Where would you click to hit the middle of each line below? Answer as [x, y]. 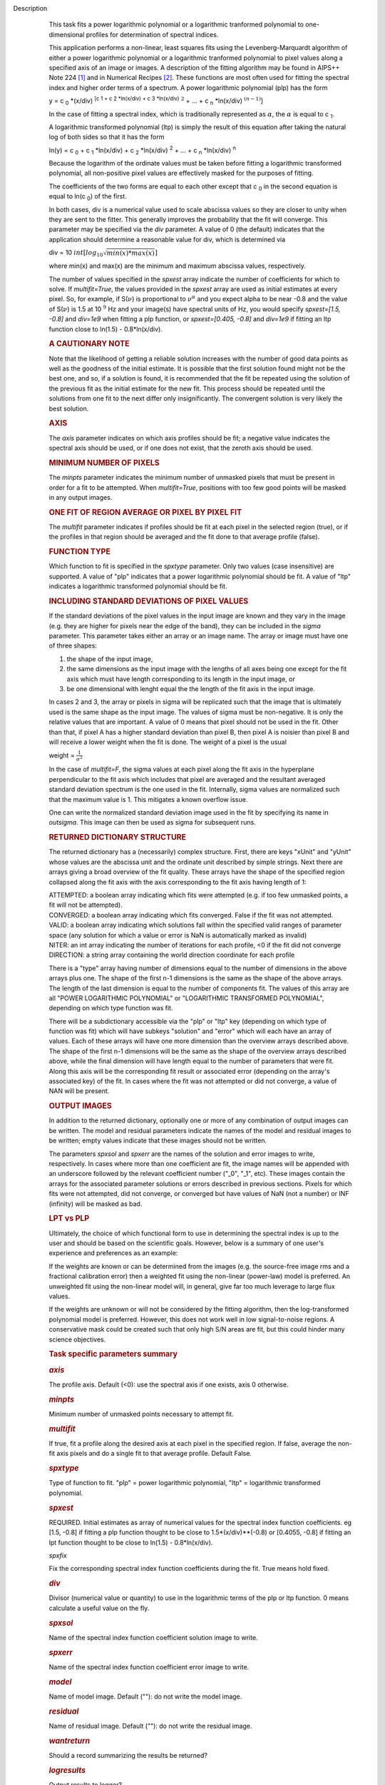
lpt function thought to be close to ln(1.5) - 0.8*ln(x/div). [131, 1542]
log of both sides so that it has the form [107, 137]
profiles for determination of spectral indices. [152, 34]
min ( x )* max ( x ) [130, 253]
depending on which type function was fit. [111, 1008]
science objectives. [77, 1339]
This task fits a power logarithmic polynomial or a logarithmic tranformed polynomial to [176, 24]
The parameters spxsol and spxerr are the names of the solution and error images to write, [182, 1154]
